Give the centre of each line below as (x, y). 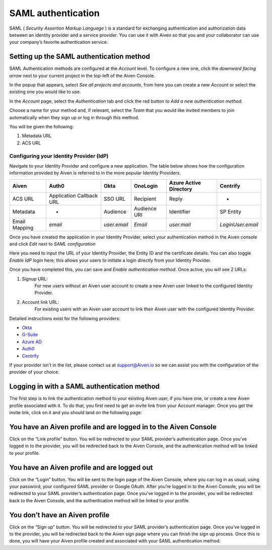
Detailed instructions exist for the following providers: (65, 318)
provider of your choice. (35, 372)
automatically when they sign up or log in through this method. (74, 117)
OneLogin (146, 186)
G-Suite (30, 335)
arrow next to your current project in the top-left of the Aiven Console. (82, 75)
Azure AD (32, 342)
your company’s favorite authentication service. (59, 42)
